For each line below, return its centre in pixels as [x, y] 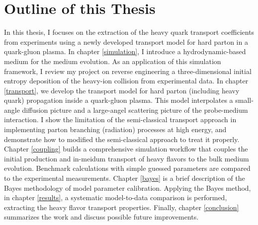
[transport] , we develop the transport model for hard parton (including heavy [122, 90]
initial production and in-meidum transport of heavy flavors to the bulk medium [127, 158]
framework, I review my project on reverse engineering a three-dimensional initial [128, 71]
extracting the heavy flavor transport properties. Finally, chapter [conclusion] [122, 207]
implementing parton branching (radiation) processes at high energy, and [115, 129]
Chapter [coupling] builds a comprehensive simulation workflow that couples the [126, 149]
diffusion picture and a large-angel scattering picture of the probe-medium [135, 110]
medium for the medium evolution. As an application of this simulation [113, 61]
